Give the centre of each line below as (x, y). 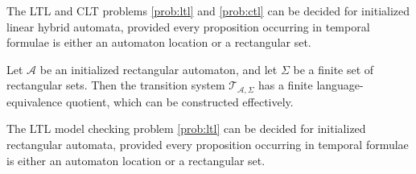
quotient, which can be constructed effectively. (179, 101)
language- (340, 85)
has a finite (285, 85)
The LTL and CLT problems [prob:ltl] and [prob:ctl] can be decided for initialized (208, 10)
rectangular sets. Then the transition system (116, 85)
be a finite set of (334, 69)
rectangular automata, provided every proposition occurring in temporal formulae (208, 145)
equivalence (35, 101)
